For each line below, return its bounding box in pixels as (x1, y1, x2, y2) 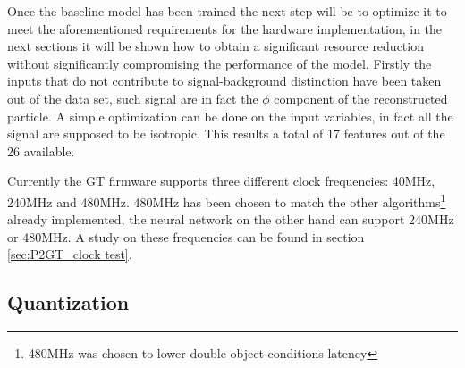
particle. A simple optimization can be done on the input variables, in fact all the (7, 106, 453, 125)
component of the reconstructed (274, 88, 448, 107)
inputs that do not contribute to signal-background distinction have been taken (7, 71, 442, 90)
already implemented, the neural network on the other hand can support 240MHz (7, 210, 454, 229)
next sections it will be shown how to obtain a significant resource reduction (7, 37, 424, 55)
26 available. (7, 141, 75, 160)
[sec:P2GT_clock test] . (7, 245, 132, 263)
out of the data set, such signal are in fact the (7, 88, 258, 107)
